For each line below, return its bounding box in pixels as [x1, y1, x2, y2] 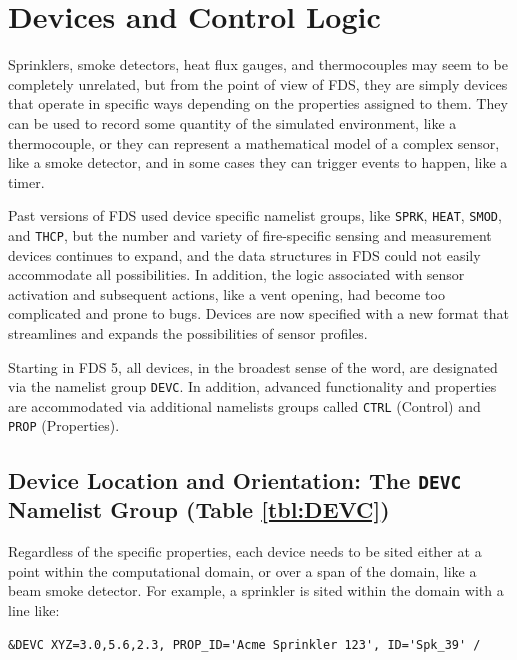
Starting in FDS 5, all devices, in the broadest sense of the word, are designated [8, 356, 498, 377]
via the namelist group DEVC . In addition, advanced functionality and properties [8, 376, 497, 397]
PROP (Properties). [8, 415, 120, 436]
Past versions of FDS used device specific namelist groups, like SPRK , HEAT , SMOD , [8, 205, 502, 226]
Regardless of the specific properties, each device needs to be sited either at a [8, 541, 482, 562]
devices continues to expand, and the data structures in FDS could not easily [8, 244, 481, 265]
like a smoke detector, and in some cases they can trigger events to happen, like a [8, 152, 508, 173]
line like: [8, 600, 60, 621]
